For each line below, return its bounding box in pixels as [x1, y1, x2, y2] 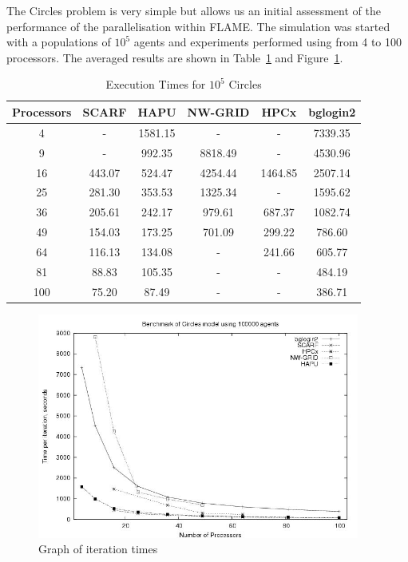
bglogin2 [308, 103, 356, 120]
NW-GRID [187, 103, 250, 120]
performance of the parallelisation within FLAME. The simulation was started [6, 18, 390, 34]
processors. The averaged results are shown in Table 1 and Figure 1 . [6, 49, 343, 65]
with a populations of [6, 34, 111, 50]
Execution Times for [105, 76, 206, 93]
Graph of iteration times [38, 540, 158, 557]
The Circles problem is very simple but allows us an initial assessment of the [6, 2, 381, 18]
